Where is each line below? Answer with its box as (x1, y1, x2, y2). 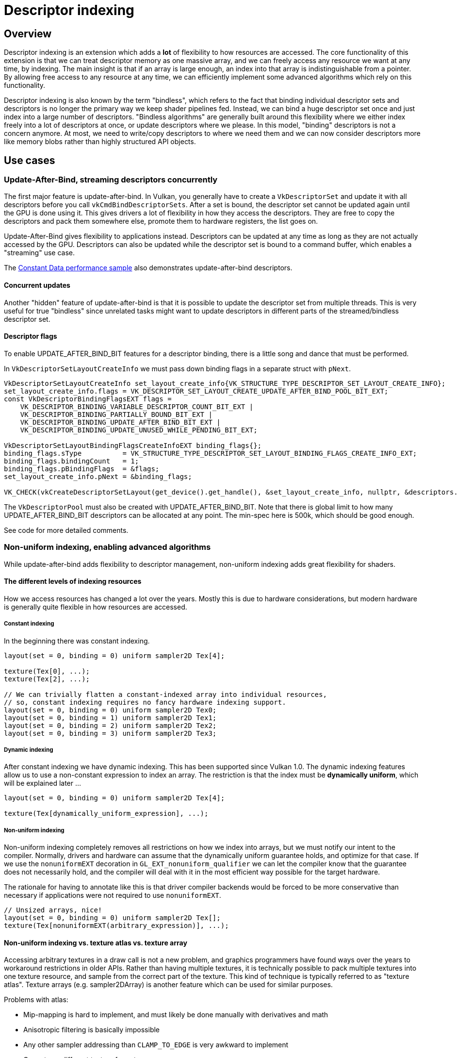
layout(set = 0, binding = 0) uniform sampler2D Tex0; (4, 706, 217, 714)
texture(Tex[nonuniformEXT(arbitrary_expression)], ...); (4, 922, 229, 930)
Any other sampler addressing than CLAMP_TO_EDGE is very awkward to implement (23, 1041, 289, 1049)
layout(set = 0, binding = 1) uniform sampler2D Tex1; (4, 713, 217, 722)
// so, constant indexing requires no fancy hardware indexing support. (4, 698, 286, 706)
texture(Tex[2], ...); (4, 675, 90, 683)
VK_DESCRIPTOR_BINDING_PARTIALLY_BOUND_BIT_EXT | (20, 410, 213, 418)
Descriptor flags (4, 332, 57, 341)
